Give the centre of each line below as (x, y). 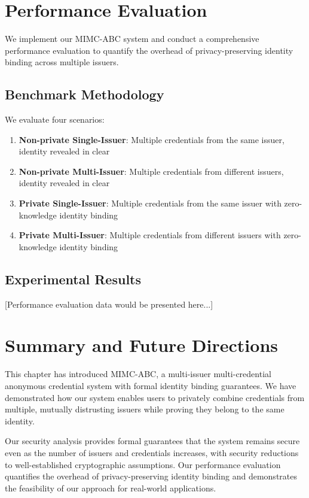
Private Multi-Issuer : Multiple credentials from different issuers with (150, 235)
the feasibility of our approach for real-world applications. (111, 488)
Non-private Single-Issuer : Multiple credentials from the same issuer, (152, 139)
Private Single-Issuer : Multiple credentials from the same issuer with (150, 203)
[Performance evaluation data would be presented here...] (109, 304)
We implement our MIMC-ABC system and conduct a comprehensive (132, 39)
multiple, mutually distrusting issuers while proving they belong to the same (145, 409)
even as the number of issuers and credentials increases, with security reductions (152, 452)
